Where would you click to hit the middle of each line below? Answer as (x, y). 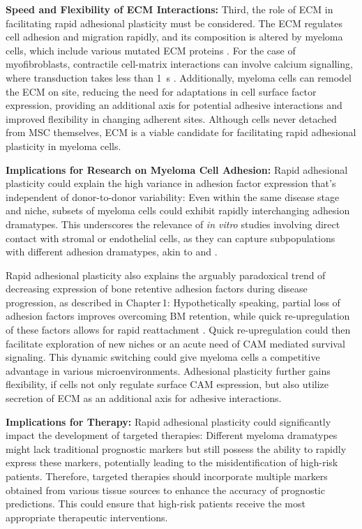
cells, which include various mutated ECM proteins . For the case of (151, 50)
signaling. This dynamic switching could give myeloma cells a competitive (163, 357)
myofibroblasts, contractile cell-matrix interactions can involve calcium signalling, (179, 64)
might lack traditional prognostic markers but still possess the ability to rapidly (176, 448)
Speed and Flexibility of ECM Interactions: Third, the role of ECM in (169, 9)
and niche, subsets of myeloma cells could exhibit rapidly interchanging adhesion (178, 210)
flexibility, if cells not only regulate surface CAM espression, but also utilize (167, 384)
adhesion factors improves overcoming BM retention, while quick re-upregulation (178, 316)
